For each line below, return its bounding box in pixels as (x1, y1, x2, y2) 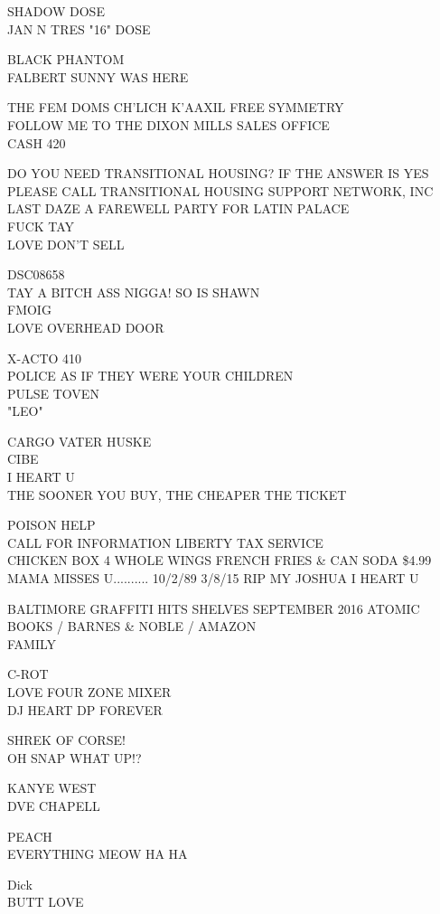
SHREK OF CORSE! (7, 730, 126, 749)
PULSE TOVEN (7, 383, 99, 402)
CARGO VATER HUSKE (7, 431, 152, 450)
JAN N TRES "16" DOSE (7, 19, 151, 38)
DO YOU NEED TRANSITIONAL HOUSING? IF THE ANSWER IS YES (7, 164, 429, 183)
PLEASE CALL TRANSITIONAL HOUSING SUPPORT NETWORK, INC (7, 181, 434, 200)
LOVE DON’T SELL (7, 234, 125, 253)
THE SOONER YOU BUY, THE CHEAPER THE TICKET (7, 485, 347, 504)
